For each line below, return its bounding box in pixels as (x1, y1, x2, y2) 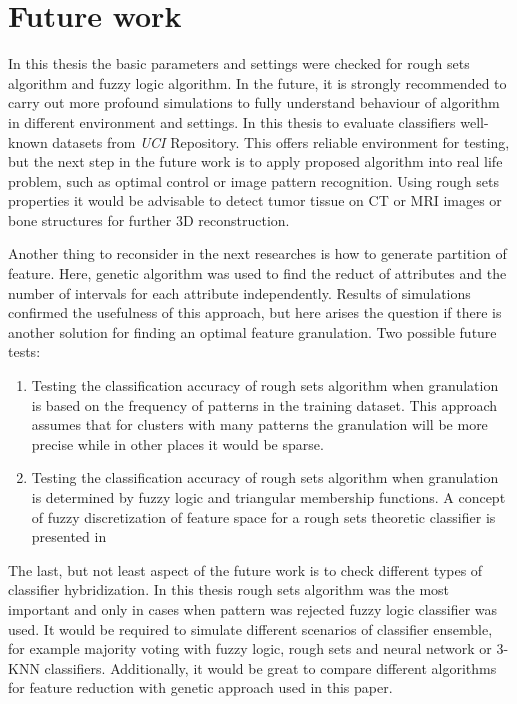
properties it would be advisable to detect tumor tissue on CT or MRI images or (8, 190, 502, 211)
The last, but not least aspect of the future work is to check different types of (8, 559, 483, 580)
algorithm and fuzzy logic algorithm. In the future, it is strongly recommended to (8, 72, 507, 93)
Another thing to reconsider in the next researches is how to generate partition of (8, 243, 507, 264)
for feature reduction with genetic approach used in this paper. (8, 677, 393, 698)
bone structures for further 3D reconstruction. (8, 209, 290, 230)
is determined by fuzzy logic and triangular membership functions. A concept (31, 487, 506, 507)
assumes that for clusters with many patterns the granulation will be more (31, 414, 488, 435)
